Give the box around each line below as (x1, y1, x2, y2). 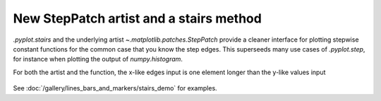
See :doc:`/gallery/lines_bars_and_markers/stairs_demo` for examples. (13, 84, 218, 93)
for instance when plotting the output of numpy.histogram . (13, 55, 183, 64)
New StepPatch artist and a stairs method (13, 11, 262, 26)
